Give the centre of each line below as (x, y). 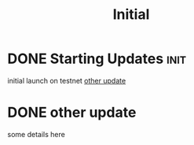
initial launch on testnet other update (67, 80)
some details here (37, 134)
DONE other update (72, 113)
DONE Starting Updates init (97, 59)
